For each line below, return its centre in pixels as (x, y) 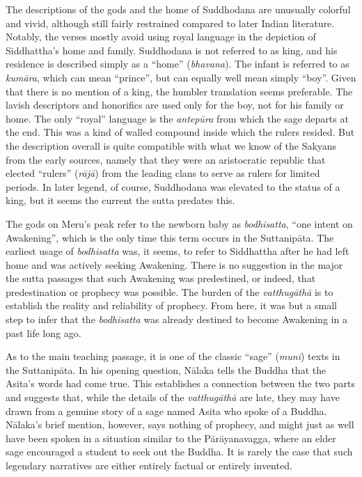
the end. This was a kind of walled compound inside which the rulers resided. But (180, 132)
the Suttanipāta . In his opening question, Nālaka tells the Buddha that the (166, 369)
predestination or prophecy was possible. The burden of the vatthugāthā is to (170, 291)
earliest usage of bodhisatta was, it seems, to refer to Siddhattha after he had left (178, 251)
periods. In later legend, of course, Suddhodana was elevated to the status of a (173, 186)
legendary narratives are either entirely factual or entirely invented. (149, 465)
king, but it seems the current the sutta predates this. (120, 200)
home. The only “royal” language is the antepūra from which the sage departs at (177, 118)
